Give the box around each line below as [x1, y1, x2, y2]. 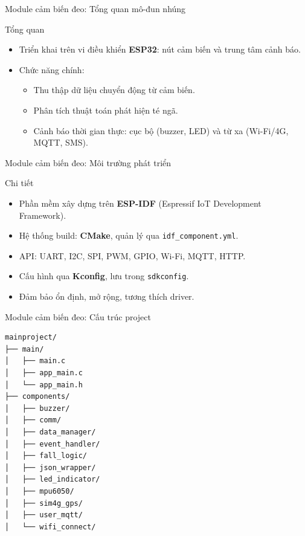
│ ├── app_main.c [5, 369, 83, 377]
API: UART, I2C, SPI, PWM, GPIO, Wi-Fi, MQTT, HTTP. [19, 249, 246, 262]
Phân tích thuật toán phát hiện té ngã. [33, 103, 178, 116]
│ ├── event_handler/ [5, 439, 100, 448]
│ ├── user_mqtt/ [5, 511, 83, 520]
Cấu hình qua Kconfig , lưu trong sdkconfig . [19, 270, 189, 282]
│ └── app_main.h [5, 380, 83, 389]
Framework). [19, 208, 66, 221]
